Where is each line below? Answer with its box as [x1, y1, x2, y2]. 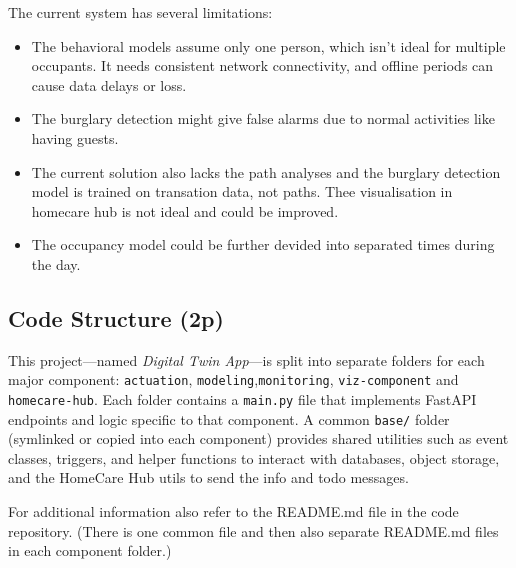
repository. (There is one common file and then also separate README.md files [8, 520, 499, 541]
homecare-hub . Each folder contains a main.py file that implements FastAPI [8, 388, 477, 409]
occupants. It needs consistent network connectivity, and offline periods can [31, 55, 494, 76]
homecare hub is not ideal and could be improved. [31, 200, 339, 221]
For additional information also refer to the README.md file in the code [8, 501, 459, 522]
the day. [31, 253, 81, 274]
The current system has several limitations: [8, 2, 273, 22]
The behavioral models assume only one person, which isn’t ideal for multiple [31, 35, 506, 56]
